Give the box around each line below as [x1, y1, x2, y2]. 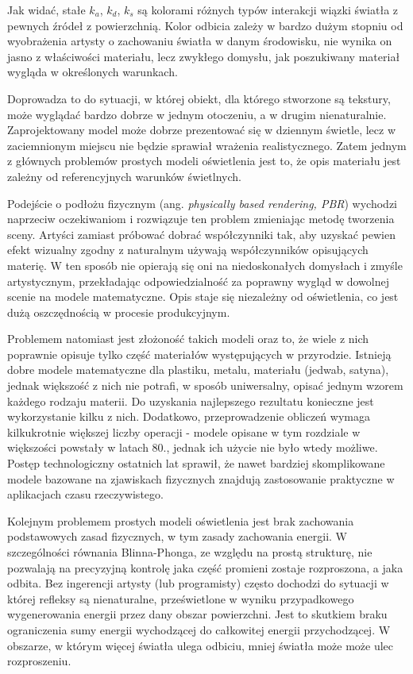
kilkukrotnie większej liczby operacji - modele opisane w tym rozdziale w [7, 423, 361, 440]
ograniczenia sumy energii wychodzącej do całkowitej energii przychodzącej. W [7, 621, 391, 637]
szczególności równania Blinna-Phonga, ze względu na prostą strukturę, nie [7, 544, 372, 560]
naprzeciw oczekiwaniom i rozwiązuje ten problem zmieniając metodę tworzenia [7, 210, 395, 227]
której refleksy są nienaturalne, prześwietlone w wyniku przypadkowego [7, 590, 354, 607]
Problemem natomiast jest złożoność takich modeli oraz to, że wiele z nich [7, 330, 369, 347]
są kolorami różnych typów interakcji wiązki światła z [137, 2, 399, 17]
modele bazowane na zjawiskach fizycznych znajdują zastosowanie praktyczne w [7, 470, 395, 487]
